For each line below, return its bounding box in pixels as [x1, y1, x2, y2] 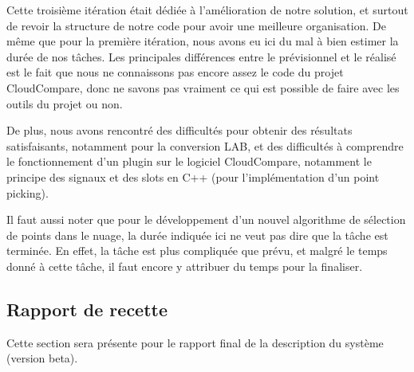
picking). [6, 184, 49, 201]
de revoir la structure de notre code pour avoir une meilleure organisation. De [6, 17, 386, 33]
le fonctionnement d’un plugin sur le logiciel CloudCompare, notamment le [6, 153, 372, 170]
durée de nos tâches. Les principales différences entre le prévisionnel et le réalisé [6, 48, 396, 65]
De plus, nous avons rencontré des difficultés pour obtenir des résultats [6, 122, 353, 139]
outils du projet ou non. [6, 95, 123, 112]
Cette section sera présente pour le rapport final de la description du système [6, 334, 384, 350]
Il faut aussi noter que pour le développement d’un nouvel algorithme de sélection [6, 211, 406, 228]
